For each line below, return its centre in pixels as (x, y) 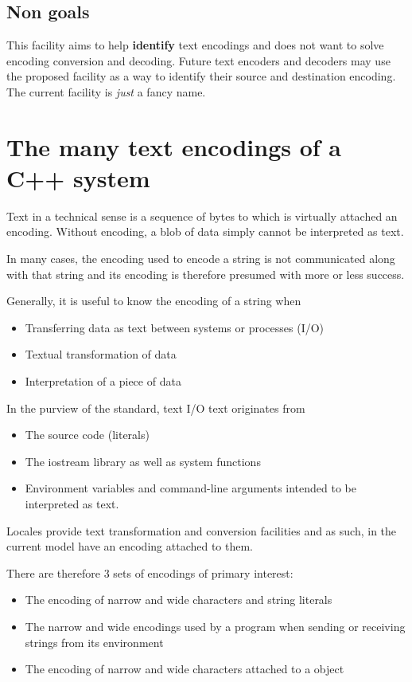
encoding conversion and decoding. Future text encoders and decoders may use (198, 60)
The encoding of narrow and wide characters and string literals (179, 600)
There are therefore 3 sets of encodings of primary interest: (150, 572)
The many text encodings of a (174, 146)
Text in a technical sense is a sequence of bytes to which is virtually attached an (202, 216)
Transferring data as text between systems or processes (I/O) (175, 327)
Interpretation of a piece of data (103, 381)
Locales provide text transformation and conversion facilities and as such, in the (202, 530)
